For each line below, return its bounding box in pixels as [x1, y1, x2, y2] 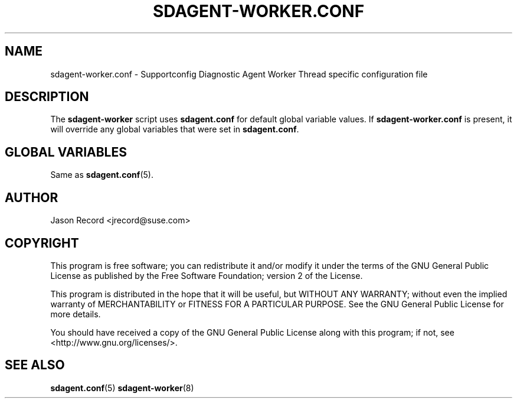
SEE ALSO [5, 357, 65, 373]
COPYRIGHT [5, 235, 79, 251]
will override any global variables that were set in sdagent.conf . [50, 124, 299, 135]
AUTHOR [5, 190, 58, 205]
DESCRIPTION [5, 89, 89, 105]
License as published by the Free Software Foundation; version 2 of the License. [50, 270, 363, 281]
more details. [50, 308, 101, 319]
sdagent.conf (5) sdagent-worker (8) [50, 382, 194, 393]
